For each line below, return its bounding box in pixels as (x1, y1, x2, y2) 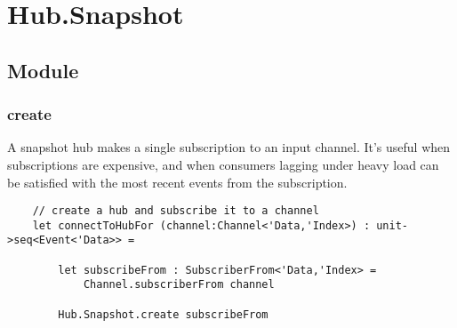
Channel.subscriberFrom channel (83, 278, 275, 292)
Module (7, 56, 79, 84)
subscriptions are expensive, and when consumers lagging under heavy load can (7, 155, 439, 173)
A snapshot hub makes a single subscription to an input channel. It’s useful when (7, 138, 451, 156)
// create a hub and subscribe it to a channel (32, 204, 319, 218)
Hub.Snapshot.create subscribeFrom (58, 308, 269, 321)
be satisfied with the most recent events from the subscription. (7, 172, 348, 191)
